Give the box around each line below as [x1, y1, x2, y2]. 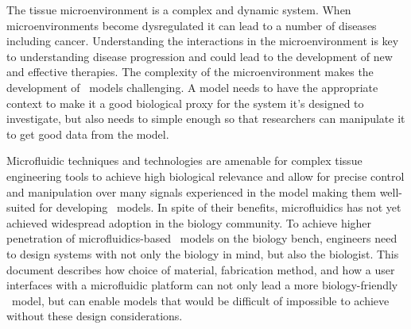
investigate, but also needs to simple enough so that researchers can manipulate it [6, 110, 405, 127]
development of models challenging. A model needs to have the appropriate [6, 78, 378, 95]
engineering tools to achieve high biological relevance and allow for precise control [6, 167, 405, 184]
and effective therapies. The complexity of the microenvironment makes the [6, 63, 374, 80]
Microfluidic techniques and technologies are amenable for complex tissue [6, 152, 363, 169]
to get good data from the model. [6, 125, 169, 142]
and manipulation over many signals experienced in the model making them [6, 183, 376, 200]
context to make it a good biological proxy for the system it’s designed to [6, 94, 364, 111]
